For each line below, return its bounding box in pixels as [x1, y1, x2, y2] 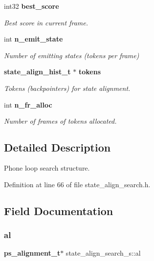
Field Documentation [4, 203, 113, 218]
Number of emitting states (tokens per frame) [4, 50, 139, 60]
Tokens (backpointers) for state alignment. [4, 83, 131, 93]
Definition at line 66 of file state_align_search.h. [4, 179, 151, 189]
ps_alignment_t [4, 248, 61, 258]
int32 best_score [4, 1, 59, 11]
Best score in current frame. [4, 17, 88, 27]
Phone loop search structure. [4, 162, 90, 173]
